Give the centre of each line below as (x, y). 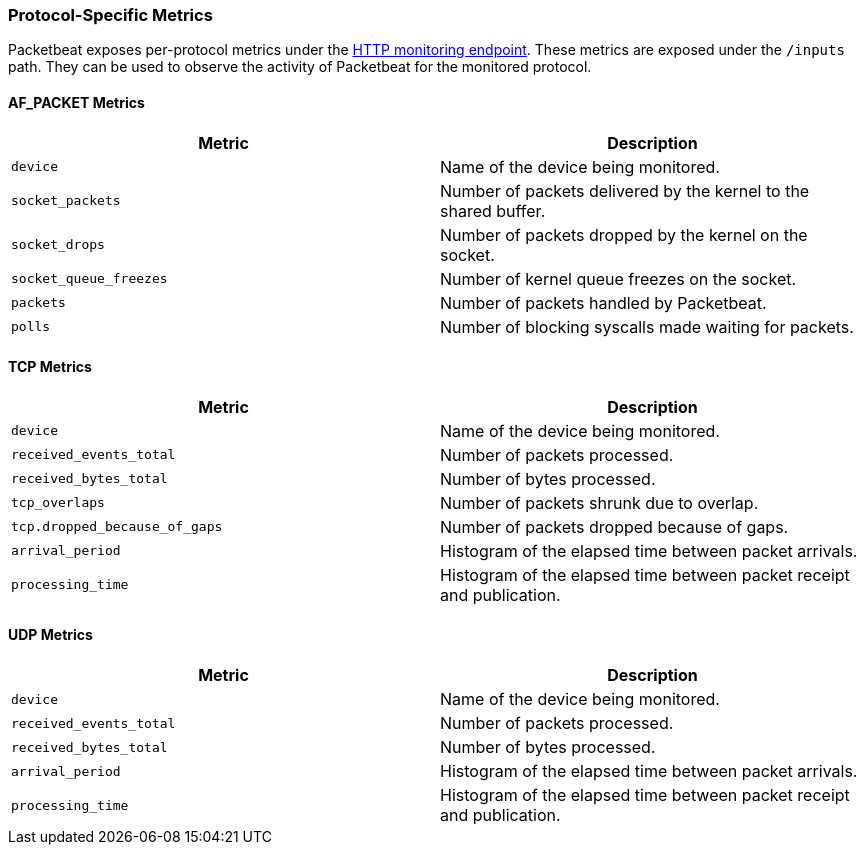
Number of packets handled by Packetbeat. (603, 302)
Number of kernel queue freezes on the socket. (618, 278)
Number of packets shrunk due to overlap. (599, 502)
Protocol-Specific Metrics (110, 15)
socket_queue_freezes (89, 279)
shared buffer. (493, 210)
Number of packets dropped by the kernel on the (624, 234)
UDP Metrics (50, 635)
